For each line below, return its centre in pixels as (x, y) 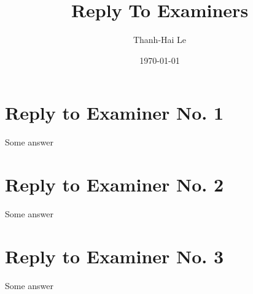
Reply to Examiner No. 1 (115, 113)
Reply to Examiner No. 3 (115, 256)
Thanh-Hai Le (160, 40)
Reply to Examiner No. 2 (115, 184)
